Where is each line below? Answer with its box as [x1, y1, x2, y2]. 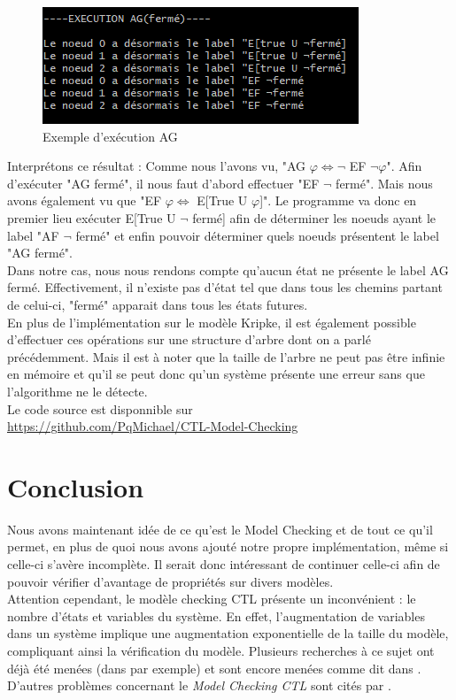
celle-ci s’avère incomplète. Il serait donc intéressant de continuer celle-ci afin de [7, 555, 440, 573]
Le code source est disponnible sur [7, 399, 193, 418]
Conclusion [7, 468, 144, 504]
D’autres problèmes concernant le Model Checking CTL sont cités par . [7, 676, 391, 695]
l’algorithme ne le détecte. [7, 381, 148, 400]
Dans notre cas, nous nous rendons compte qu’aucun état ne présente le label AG [7, 260, 449, 279]
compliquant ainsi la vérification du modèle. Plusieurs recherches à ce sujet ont [7, 641, 435, 659]
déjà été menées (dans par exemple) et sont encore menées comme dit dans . [7, 658, 421, 677]
